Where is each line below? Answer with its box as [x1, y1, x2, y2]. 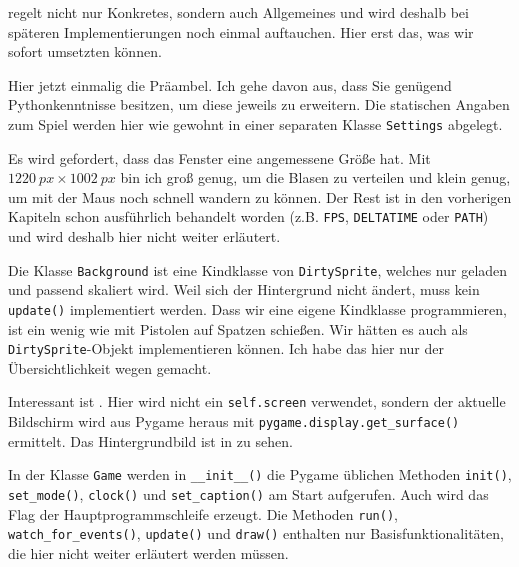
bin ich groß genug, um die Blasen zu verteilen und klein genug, [120, 167, 511, 188]
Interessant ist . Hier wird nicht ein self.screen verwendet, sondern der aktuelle [8, 391, 506, 412]
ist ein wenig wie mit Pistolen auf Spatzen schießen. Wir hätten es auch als [8, 318, 468, 339]
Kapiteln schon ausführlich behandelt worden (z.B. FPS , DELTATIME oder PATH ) [8, 206, 489, 227]
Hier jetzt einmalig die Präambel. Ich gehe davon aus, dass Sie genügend [8, 74, 452, 95]
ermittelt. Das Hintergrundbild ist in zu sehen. [8, 430, 293, 451]
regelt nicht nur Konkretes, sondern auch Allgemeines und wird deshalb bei [8, 2, 469, 22]
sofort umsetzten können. [8, 41, 162, 62]
